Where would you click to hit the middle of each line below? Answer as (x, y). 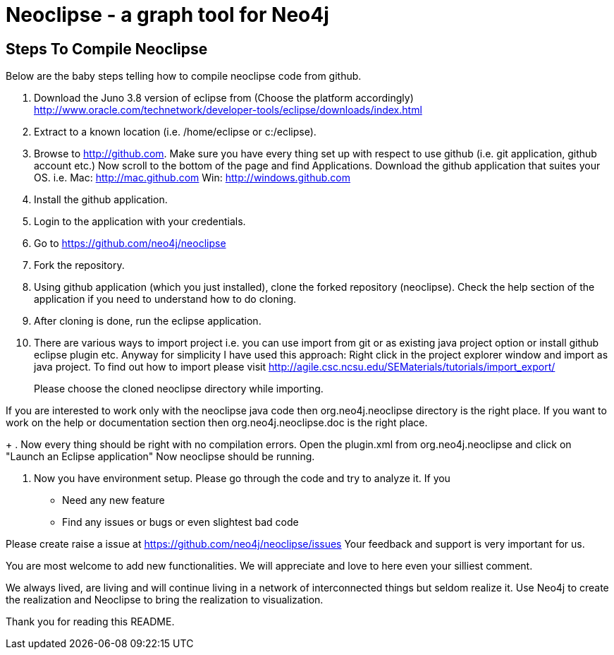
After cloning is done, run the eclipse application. (148, 321)
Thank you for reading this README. (90, 622)
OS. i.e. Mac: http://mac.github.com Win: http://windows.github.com (192, 178)
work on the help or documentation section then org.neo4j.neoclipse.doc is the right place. (217, 423)
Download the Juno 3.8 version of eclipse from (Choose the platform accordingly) (224, 98)
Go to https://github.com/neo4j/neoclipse (130, 244)
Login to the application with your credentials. (140, 222)
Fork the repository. (79, 265)
